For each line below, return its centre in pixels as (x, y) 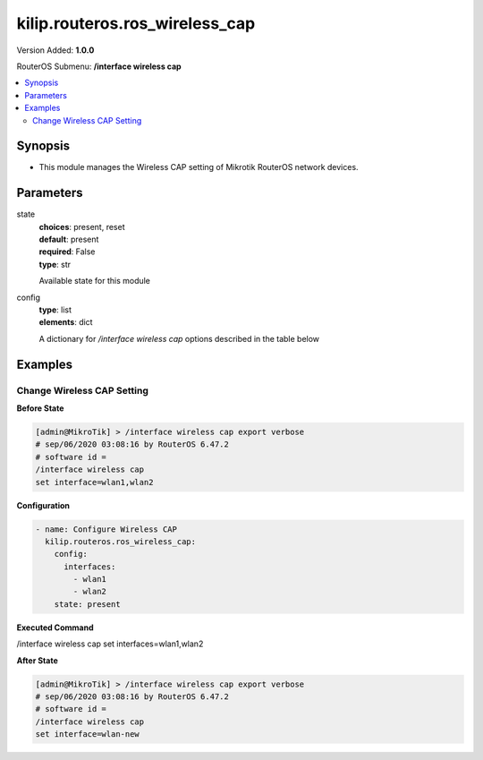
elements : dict (66, 322)
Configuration (43, 505)
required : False (67, 252)
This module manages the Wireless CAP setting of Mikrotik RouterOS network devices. (199, 167)
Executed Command (55, 628)
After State (37, 660)
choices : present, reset (82, 226)
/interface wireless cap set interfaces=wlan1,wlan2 (110, 644)
